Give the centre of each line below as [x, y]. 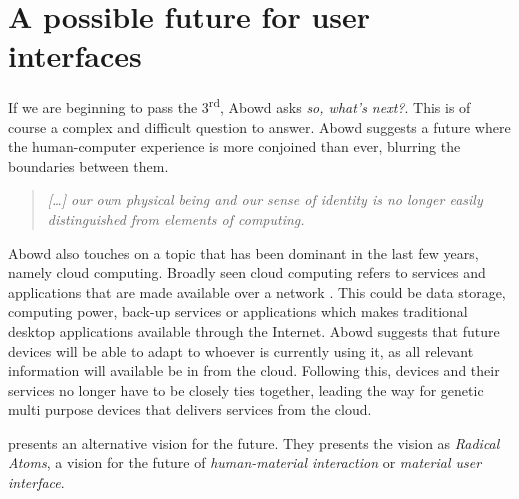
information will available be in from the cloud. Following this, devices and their [254, 370]
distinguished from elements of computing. [176, 218]
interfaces [75, 55]
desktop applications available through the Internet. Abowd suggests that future [254, 330]
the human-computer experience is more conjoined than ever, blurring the [234, 146]
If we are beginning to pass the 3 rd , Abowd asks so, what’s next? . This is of [239, 105]
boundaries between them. [88, 165]
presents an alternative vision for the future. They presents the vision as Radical [254, 442]
